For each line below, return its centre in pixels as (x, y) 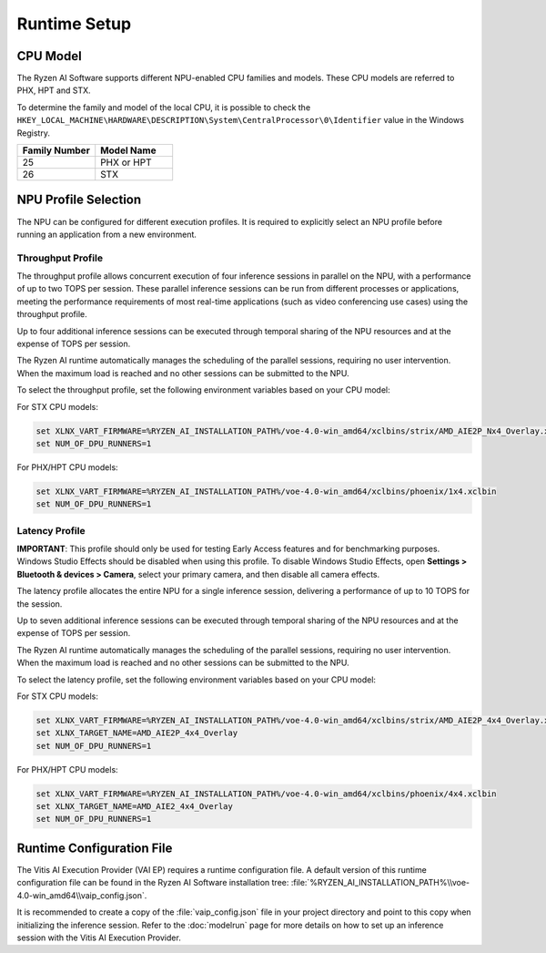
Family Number (56, 150)
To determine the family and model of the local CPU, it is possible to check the (164, 107)
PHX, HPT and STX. (54, 90)
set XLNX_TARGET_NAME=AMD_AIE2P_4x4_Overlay (137, 733)
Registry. (33, 133)
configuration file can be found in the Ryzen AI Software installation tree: (153, 883)
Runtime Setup (74, 24)
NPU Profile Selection (79, 200)
